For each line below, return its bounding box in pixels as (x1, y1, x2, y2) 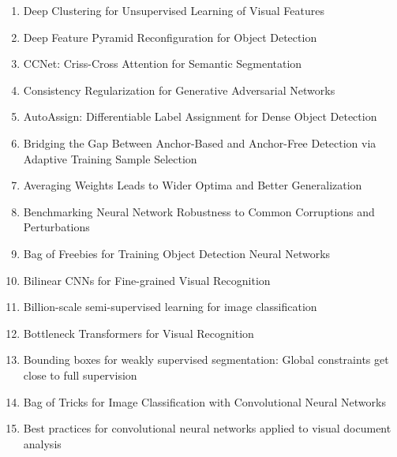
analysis (23, 435, 62, 451)
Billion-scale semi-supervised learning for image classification (23, 298, 317, 315)
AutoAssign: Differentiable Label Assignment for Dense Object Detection (23, 108, 377, 125)
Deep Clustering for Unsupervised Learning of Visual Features (23, 2, 324, 18)
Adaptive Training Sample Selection (23, 150, 197, 167)
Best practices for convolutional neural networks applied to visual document (23, 420, 391, 436)
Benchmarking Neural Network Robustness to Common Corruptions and (23, 203, 375, 219)
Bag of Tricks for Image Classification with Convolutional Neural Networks (23, 393, 386, 410)
